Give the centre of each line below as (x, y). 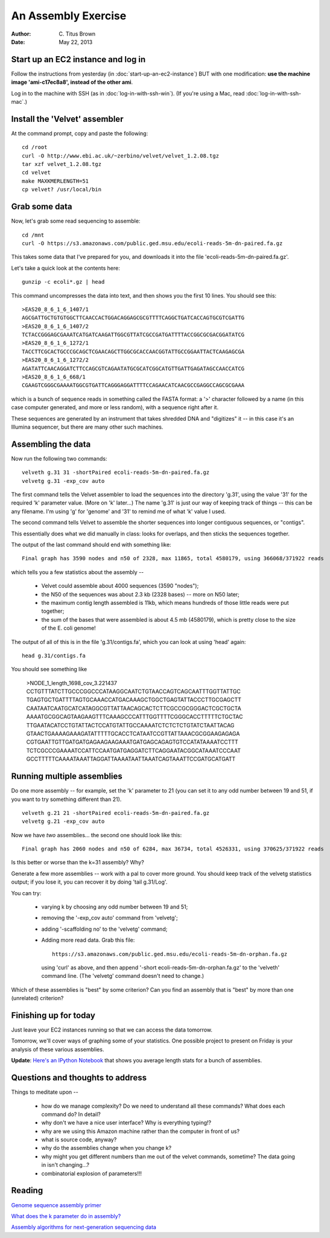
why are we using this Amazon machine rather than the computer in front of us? (141, 1131)
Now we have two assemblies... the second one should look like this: (97, 835)
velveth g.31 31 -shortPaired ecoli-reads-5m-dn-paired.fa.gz (116, 473)
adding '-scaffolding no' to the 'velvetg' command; (104, 929)
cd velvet (36, 173)
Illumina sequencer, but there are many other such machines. (87, 427)
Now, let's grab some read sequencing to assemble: (76, 221)
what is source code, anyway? (79, 1140)
